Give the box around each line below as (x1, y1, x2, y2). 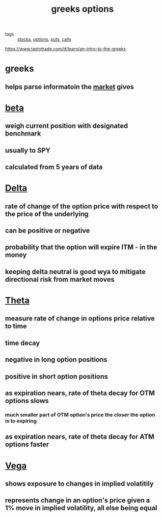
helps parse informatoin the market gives (5, 83, 134, 91)
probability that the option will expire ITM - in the (5, 243, 158, 252)
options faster (5, 440, 49, 449)
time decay (5, 339, 40, 347)
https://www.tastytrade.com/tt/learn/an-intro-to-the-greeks (5, 46, 126, 52)
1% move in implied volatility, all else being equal (5, 504, 158, 512)
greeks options (51, 3, 114, 15)
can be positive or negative (5, 227, 90, 235)
